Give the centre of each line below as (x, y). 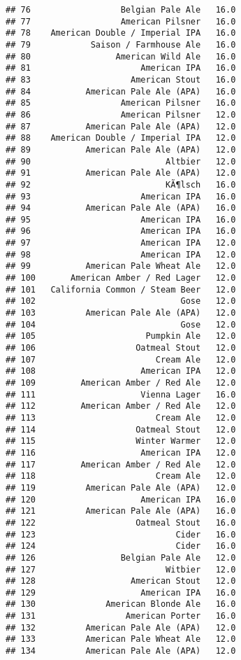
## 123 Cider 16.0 (121, 534)
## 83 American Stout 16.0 (121, 79)
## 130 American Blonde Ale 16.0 (121, 604)
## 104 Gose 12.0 (121, 324)
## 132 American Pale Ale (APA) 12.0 (121, 627)
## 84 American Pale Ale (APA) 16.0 (121, 91)
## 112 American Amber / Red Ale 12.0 (121, 406)
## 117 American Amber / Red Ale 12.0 (121, 464)
